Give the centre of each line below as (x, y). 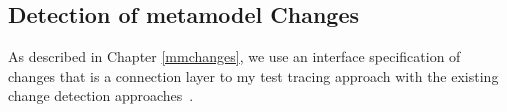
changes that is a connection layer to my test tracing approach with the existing (253, 75)
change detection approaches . (101, 95)
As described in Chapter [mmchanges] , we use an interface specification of (234, 56)
